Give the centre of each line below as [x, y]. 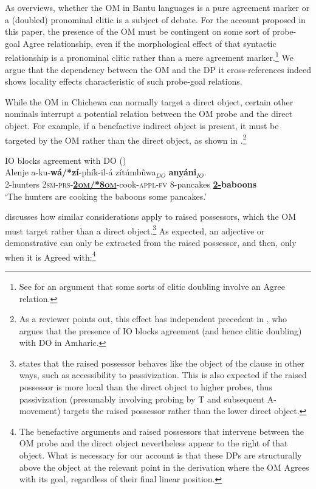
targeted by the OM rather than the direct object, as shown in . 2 [126, 139]
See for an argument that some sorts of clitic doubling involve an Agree [152, 286]
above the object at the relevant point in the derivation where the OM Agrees [164, 467]
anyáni [183, 172]
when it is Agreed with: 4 [50, 256]
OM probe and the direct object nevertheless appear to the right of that [153, 443]
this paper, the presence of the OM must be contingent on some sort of [137, 31]
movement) [40, 411]
